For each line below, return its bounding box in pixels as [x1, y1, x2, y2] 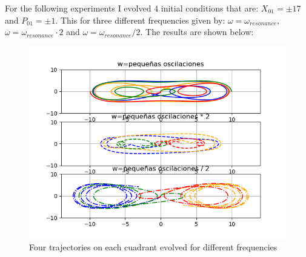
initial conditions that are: [161, 2, 259, 14]
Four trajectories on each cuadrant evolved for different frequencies [29, 241, 278, 253]
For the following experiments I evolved [5, 2, 151, 14]
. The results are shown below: [140, 25, 254, 38]
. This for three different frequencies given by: [55, 13, 225, 26]
